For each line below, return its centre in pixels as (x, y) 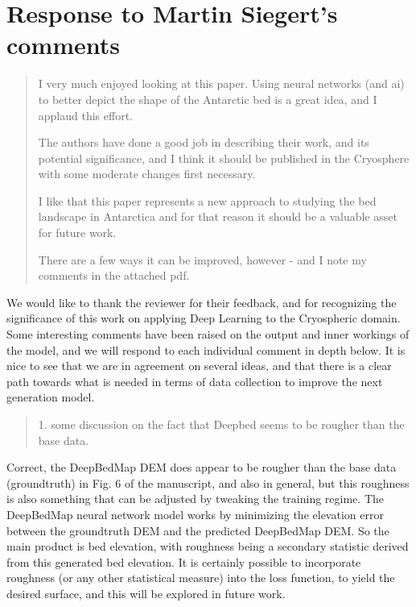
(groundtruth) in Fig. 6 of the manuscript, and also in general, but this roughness (208, 482)
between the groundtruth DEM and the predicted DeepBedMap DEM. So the (198, 530)
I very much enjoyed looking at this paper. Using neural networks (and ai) (221, 83)
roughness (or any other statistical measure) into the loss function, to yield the (201, 578)
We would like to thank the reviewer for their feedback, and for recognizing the (202, 302)
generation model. (51, 397)
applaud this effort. (85, 115)
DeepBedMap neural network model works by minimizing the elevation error (195, 514)
